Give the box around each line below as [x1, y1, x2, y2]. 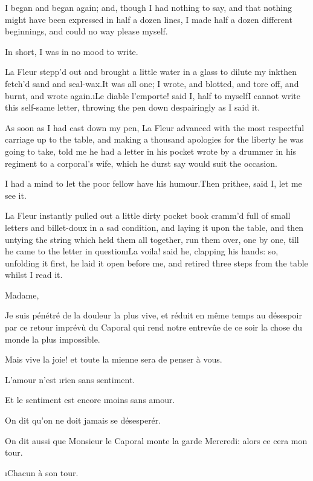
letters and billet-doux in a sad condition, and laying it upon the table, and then [5, 221, 304, 233]
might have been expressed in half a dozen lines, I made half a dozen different [5, 13, 292, 25]
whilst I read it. [5, 268, 63, 281]
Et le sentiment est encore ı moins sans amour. [5, 393, 175, 406]
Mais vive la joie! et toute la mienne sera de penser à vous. [5, 353, 222, 366]
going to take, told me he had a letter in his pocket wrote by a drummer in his [5, 144, 297, 157]
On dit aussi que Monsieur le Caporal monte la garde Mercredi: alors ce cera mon [5, 434, 308, 447]
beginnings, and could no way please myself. [5, 25, 168, 37]
